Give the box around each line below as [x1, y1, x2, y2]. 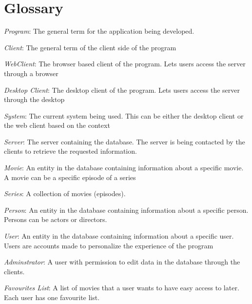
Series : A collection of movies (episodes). [4, 188, 126, 199]
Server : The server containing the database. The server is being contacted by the [4, 136, 245, 146]
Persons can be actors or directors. [4, 214, 107, 224]
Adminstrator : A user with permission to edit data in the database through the [4, 257, 240, 267]
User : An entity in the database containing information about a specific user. [4, 231, 234, 241]
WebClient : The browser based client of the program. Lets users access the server [4, 59, 246, 69]
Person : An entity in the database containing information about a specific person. [4, 204, 249, 215]
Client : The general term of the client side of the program [4, 42, 176, 52]
